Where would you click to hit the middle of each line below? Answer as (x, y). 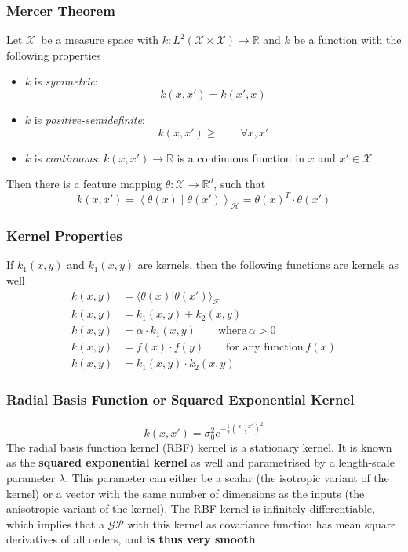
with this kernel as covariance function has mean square (262, 523)
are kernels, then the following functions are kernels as (268, 265)
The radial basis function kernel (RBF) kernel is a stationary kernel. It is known (199, 447)
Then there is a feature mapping (84, 184)
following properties (54, 54)
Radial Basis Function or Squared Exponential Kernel (180, 399)
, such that (240, 184)
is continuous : (67, 157)
